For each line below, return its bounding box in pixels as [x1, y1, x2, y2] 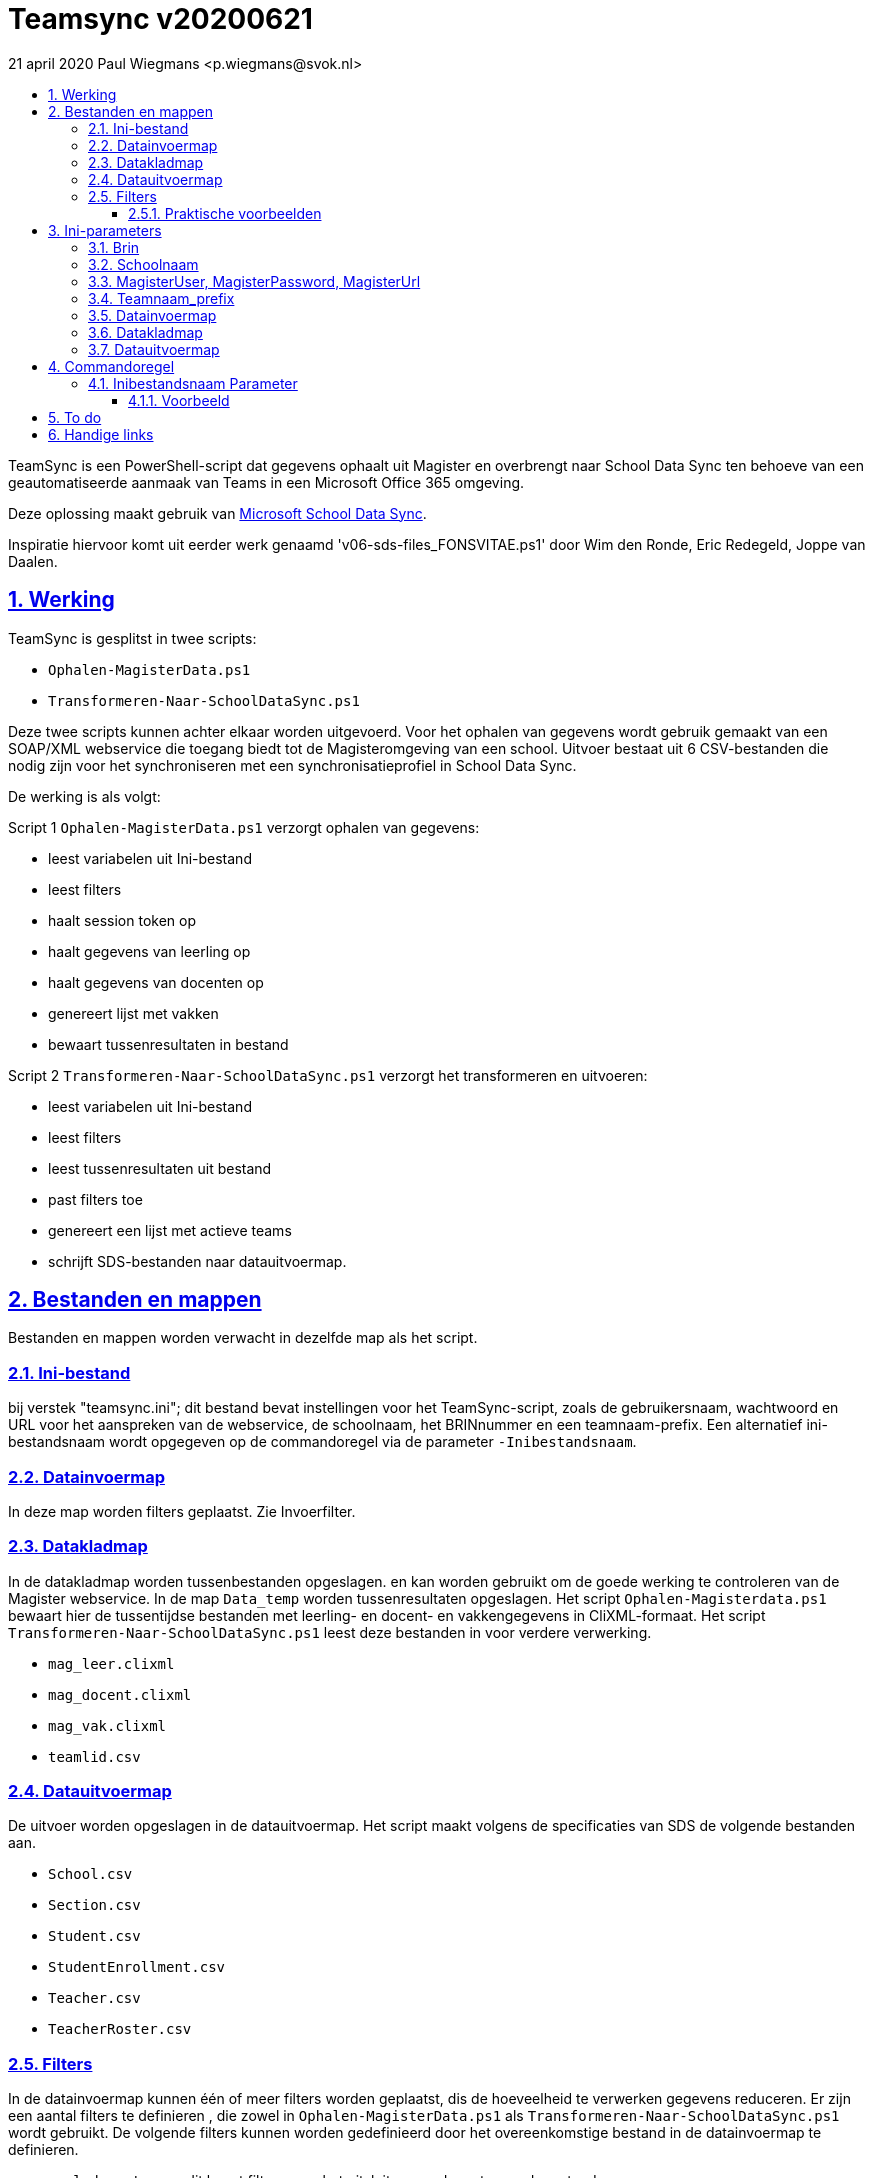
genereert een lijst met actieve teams [48, 1221, 292, 1239]
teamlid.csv [48, 1748, 141, 1765]
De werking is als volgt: [8, 787, 161, 805]
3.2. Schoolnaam [88, 255, 199, 273]
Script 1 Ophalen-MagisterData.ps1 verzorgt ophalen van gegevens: [8, 818, 480, 836]
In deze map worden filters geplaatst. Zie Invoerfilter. [8, 1502, 356, 1520]
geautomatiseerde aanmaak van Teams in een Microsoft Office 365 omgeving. [8, 473, 525, 491]
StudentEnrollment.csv [48, 1959, 226, 1976]
